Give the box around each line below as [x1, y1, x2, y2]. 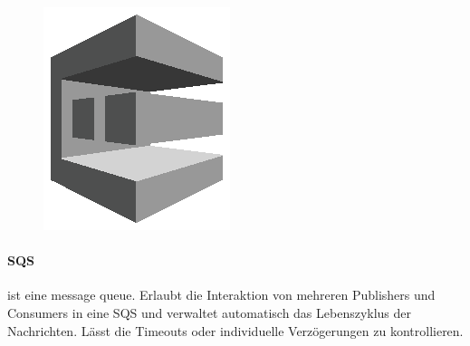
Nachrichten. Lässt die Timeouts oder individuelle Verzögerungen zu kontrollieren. [7, 321, 464, 340]
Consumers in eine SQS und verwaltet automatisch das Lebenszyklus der [7, 303, 412, 322]
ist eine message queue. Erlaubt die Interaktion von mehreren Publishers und [7, 285, 436, 304]
